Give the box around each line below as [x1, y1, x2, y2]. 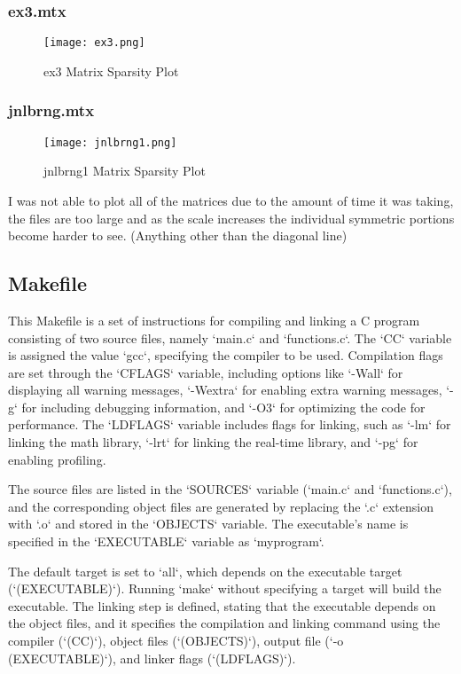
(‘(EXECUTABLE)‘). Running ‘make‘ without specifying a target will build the [8, 579, 441, 598]
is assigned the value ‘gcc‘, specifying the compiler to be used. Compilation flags [8, 346, 443, 364]
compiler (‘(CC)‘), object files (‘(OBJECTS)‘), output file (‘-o [8, 631, 344, 650]
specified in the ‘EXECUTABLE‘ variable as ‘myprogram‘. [8, 532, 324, 551]
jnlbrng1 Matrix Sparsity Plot [43, 161, 206, 180]
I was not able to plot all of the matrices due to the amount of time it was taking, [8, 191, 454, 209]
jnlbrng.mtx [8, 99, 95, 121]
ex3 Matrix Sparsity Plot [43, 61, 179, 80]
